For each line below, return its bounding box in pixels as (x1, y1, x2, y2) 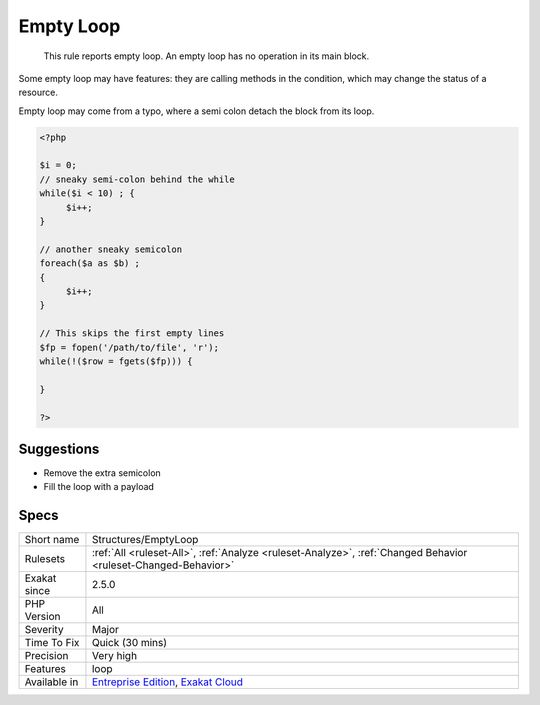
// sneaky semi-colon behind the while (39, 173, 235, 185)
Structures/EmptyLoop (91, 533, 199, 547)
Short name (24, 533, 80, 547)
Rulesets (24, 552, 65, 566)
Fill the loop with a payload (43, 481, 155, 493)
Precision (24, 649, 69, 663)
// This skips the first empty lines (39, 328, 225, 339)
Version (24, 610, 61, 624)
